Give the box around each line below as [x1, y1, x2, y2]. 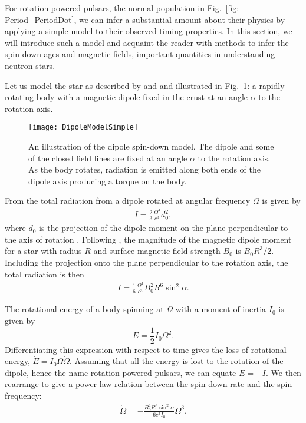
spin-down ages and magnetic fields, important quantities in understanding [5, 48, 275, 60]
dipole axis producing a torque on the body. [28, 174, 187, 187]
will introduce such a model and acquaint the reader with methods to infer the [5, 36, 289, 48]
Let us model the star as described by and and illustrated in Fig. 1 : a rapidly [5, 79, 285, 91]
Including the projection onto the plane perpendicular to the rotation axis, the [5, 256, 288, 268]
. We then [266, 366, 301, 378]
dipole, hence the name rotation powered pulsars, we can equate [5, 366, 236, 378]
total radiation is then [5, 267, 84, 280]
